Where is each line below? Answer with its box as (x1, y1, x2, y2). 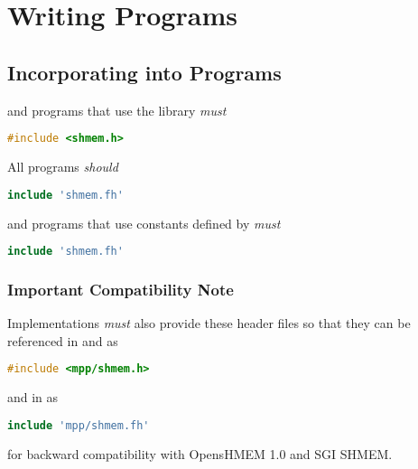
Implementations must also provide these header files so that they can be (7, 314, 411, 333)
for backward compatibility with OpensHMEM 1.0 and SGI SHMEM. (7, 444, 393, 463)
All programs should (7, 157, 118, 176)
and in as (7, 388, 59, 407)
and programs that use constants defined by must (7, 213, 281, 232)
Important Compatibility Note (7, 277, 234, 300)
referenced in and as (7, 331, 118, 350)
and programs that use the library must (7, 100, 227, 119)
